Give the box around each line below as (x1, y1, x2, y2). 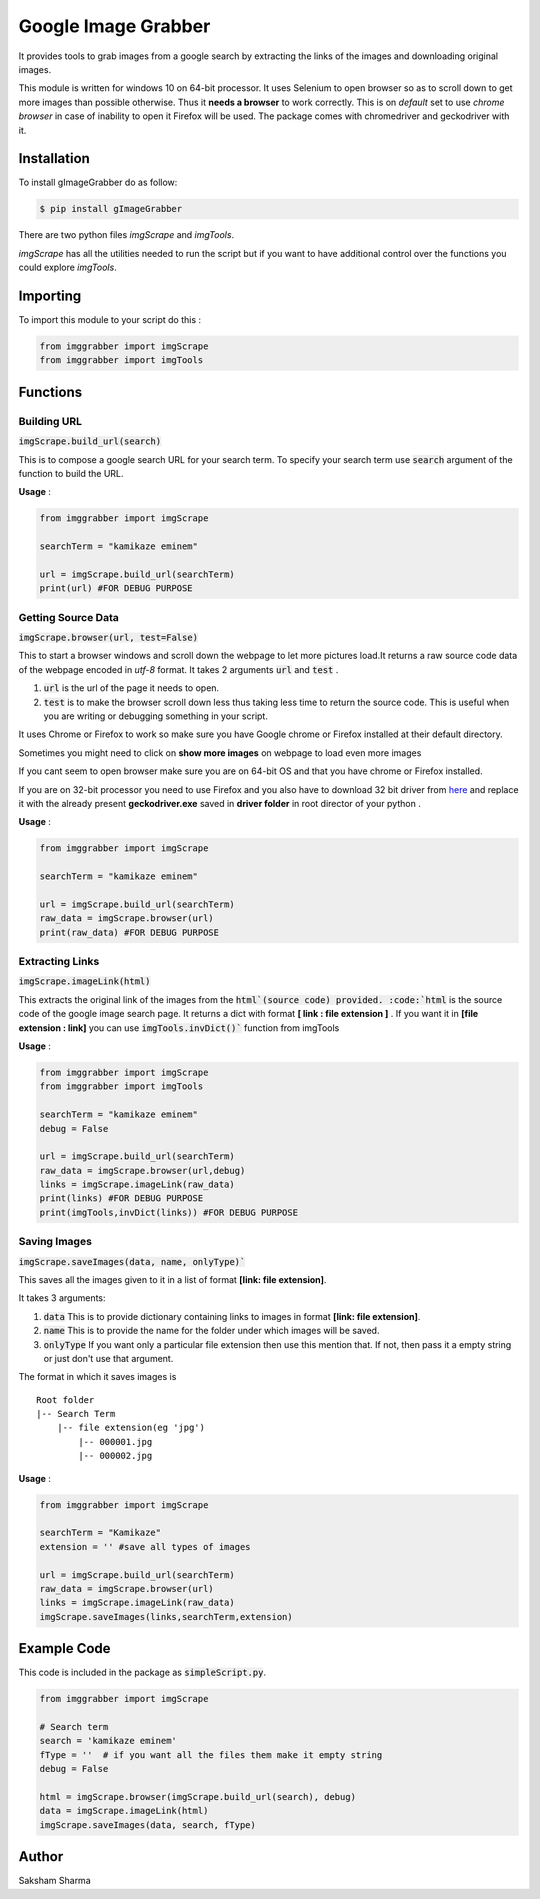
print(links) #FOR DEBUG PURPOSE (39, 1193, 204, 1204)
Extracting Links (18, 955, 100, 969)
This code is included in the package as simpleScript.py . (18, 1666, 267, 1679)
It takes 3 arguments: (18, 1292, 106, 1304)
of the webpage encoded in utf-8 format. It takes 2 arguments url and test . (18, 663, 339, 675)
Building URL (18, 414, 82, 428)
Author (18, 1848, 64, 1865)
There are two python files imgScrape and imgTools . (18, 229, 235, 241)
